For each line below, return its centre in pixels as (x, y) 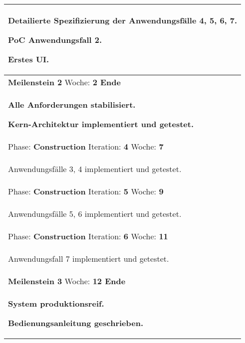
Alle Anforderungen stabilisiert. (72, 104)
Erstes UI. (29, 59)
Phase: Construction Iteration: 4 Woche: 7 (86, 146)
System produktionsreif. (56, 303)
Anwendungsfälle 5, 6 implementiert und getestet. (95, 214)
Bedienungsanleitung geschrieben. (76, 323)
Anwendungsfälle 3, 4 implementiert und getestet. (95, 169)
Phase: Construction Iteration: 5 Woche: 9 (86, 191)
